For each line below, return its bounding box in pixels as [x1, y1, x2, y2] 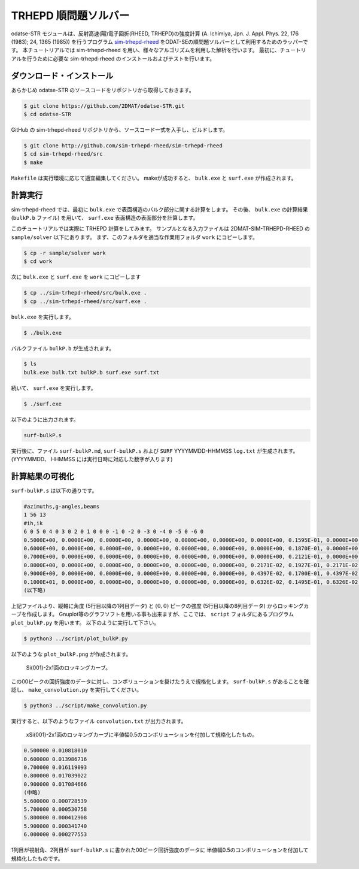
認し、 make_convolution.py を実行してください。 [11, 686, 142, 693]
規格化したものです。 [11, 855, 63, 862]
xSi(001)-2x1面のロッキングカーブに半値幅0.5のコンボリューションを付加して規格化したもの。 [26, 731, 258, 738]
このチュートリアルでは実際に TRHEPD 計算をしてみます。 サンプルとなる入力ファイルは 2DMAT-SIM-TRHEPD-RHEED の [11, 225, 311, 232]
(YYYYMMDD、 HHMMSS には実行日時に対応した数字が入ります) [11, 456, 173, 463]
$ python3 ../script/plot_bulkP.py [23, 635, 128, 642]
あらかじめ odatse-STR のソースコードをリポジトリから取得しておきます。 [11, 86, 194, 93]
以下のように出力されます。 [11, 416, 79, 423]
